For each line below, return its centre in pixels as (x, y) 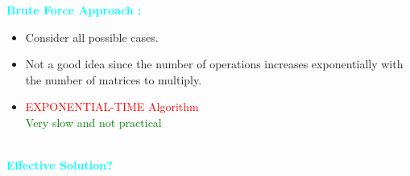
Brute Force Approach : (74, 10)
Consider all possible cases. (92, 37)
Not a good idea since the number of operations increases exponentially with (214, 64)
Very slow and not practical (93, 122)
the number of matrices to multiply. (114, 79)
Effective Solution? (60, 165)
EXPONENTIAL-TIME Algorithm (112, 106)
